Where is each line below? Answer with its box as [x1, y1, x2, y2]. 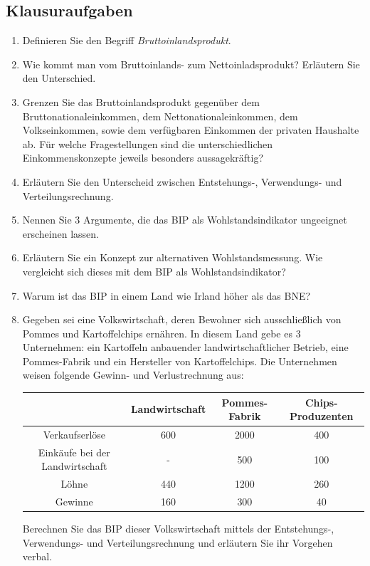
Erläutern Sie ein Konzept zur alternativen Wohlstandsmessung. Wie [22, 250, 323, 265]
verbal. [22, 549, 53, 564]
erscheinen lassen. [22, 226, 99, 241]
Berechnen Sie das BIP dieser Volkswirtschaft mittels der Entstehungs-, [22, 521, 334, 536]
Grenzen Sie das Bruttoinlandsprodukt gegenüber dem [22, 94, 260, 109]
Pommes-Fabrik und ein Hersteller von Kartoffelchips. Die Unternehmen [22, 353, 337, 368]
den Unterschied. [22, 70, 96, 85]
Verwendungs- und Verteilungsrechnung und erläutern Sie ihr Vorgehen [22, 535, 333, 550]
